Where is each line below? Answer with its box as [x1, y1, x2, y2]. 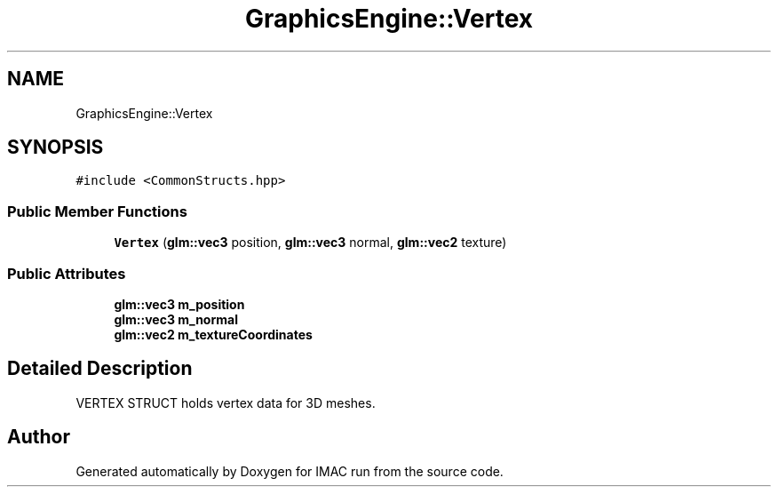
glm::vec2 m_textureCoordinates [114, 326, 313, 342]
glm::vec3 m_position [114, 296, 245, 312]
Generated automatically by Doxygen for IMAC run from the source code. [75, 463, 504, 479]
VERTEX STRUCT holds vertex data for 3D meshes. [75, 394, 376, 410]
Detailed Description [7, 357, 193, 380]
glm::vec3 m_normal [114, 311, 238, 327]
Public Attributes [7, 264, 126, 283]
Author [7, 426, 70, 449]
